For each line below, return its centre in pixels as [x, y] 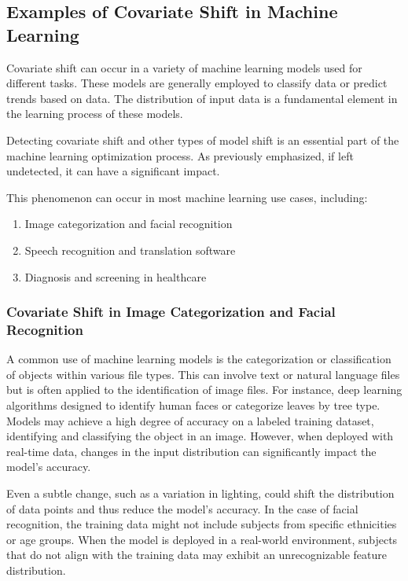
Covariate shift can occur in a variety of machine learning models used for [184, 67]
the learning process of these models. [95, 114]
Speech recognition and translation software [130, 250]
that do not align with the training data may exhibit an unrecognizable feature [197, 555]
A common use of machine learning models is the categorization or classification [199, 359]
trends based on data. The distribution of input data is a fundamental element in [202, 98]
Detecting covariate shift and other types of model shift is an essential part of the [203, 140]
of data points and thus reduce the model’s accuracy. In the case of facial [182, 508]
